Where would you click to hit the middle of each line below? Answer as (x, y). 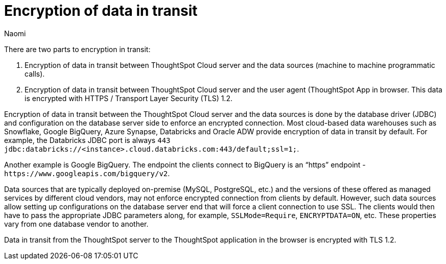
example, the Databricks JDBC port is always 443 (87, 140)
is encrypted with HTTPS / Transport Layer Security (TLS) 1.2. (128, 98)
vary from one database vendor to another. (76, 224)
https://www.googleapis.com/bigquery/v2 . (87, 173)
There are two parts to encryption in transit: (77, 49)
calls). (35, 74)
